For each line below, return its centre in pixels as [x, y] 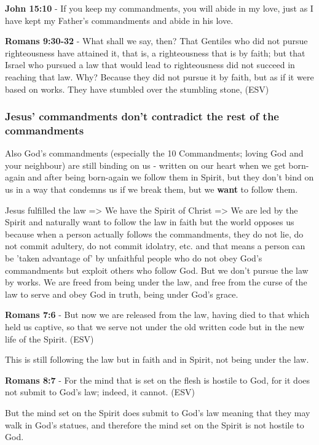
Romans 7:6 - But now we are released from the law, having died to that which [157, 315]
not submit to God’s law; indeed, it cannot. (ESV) [100, 392]
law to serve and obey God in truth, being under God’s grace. [122, 294]
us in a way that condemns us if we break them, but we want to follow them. [152, 189]
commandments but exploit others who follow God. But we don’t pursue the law [157, 270]
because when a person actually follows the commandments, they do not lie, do [154, 234]
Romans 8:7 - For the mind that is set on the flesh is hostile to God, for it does [158, 380]
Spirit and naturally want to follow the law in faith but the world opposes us [150, 222]
